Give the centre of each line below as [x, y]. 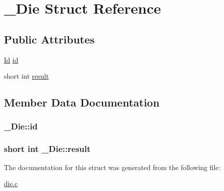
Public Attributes [49, 39]
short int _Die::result [47, 149]
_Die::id [21, 126]
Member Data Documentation [82, 102]
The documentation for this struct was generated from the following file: [112, 167]
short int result [26, 76]
